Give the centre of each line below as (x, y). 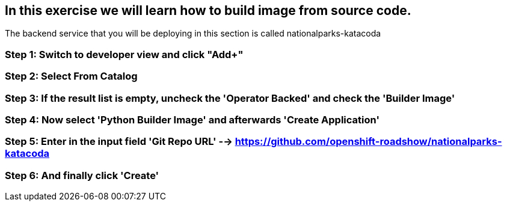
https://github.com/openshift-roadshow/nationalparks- (368, 142)
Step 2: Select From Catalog (71, 76)
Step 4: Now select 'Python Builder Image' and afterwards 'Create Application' (192, 119)
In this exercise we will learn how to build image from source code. (208, 10)
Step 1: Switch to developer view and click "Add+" (124, 54)
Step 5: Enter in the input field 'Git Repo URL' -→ (119, 142)
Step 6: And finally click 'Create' (82, 175)
